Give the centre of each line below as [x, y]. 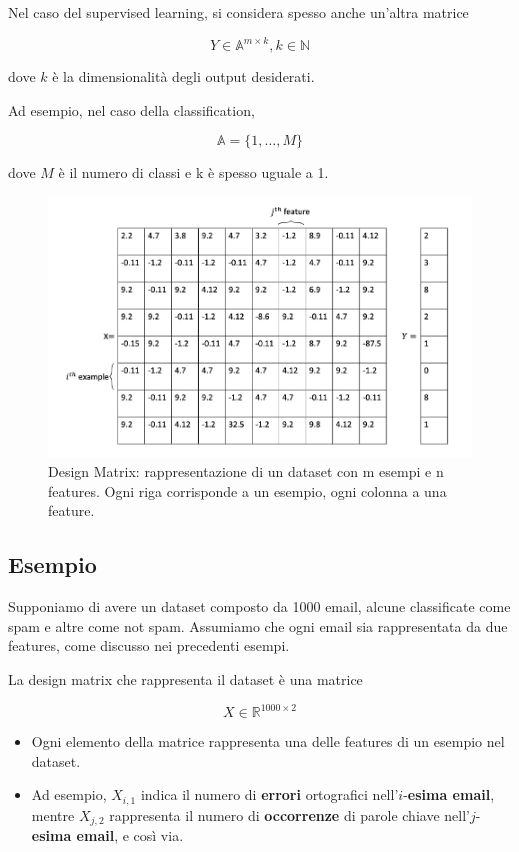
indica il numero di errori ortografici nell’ [269, 794]
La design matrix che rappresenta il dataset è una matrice [185, 679]
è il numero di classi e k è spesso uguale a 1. [193, 172]
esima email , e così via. [107, 835]
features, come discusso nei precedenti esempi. [149, 645]
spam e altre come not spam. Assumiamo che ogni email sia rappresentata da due [258, 625]
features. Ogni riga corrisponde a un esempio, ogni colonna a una [247, 490]
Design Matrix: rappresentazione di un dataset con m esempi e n [246, 471]
